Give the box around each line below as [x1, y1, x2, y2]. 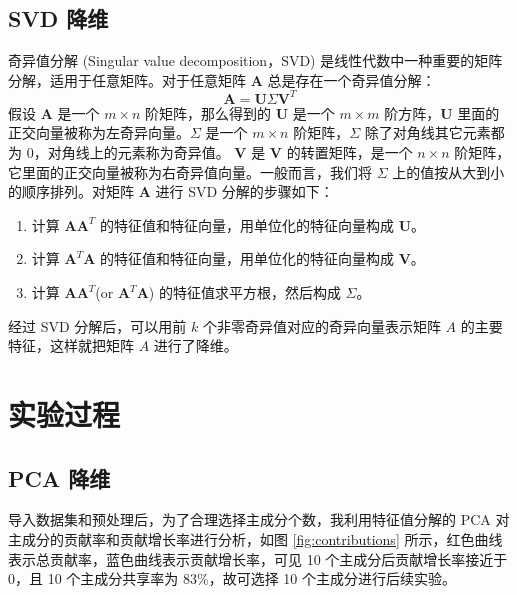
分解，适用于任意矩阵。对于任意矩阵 [8, 69, 246, 90]
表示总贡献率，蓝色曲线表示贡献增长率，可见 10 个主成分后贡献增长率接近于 [8, 548, 508, 569]
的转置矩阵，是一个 [286, 142, 413, 163]
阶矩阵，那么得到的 [145, 102, 272, 123]
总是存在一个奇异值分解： [267, 69, 436, 90]
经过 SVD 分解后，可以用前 [8, 315, 187, 336]
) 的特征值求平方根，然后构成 [148, 282, 341, 303]
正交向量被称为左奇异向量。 [8, 122, 190, 143]
